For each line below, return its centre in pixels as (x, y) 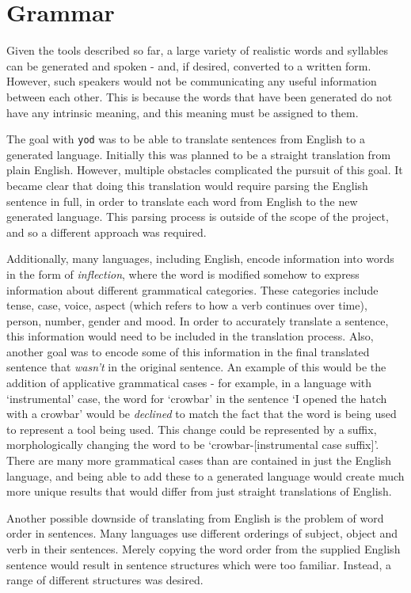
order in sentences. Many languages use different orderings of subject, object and (202, 533)
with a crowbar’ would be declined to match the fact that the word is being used (202, 414)
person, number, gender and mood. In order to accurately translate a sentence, (198, 320)
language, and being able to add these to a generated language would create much (205, 475)
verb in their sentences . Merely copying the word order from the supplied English (204, 549)
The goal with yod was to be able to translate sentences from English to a (186, 139)
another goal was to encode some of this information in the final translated (188, 351)
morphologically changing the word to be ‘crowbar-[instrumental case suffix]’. (193, 445)
